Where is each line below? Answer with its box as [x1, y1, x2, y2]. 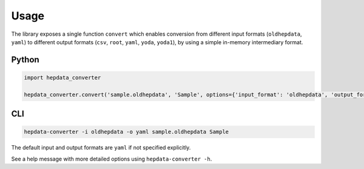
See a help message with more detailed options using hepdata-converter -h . [11, 155, 212, 162]
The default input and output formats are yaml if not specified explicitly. [11, 144, 191, 151]
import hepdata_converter [24, 74, 101, 81]
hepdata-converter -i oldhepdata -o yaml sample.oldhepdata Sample [24, 128, 229, 136]
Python [11, 55, 39, 65]
